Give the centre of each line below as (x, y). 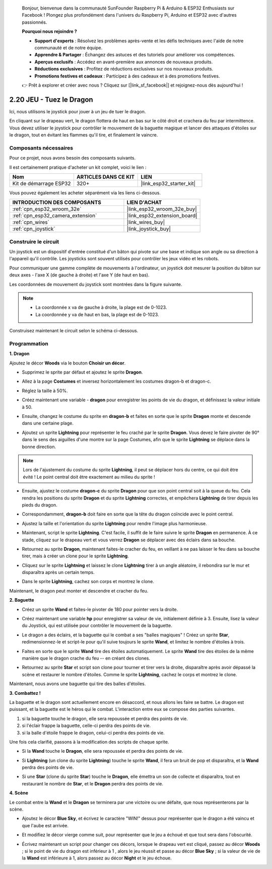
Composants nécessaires (41, 148)
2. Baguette (22, 600)
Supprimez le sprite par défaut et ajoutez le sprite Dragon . (82, 372)
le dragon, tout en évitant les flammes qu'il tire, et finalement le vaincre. (84, 135)
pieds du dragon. (40, 505)
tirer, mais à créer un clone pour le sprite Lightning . (76, 556)
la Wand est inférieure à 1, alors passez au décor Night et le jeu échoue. (97, 858)
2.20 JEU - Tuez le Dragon (51, 99)
